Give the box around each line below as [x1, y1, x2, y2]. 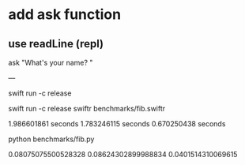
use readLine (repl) [8, 37, 104, 51]
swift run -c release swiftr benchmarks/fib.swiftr [8, 104, 166, 113]
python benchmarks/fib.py [8, 134, 95, 144]
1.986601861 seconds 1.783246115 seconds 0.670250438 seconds [8, 119, 226, 128]
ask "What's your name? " [8, 58, 93, 67]
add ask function [8, 6, 121, 24]
